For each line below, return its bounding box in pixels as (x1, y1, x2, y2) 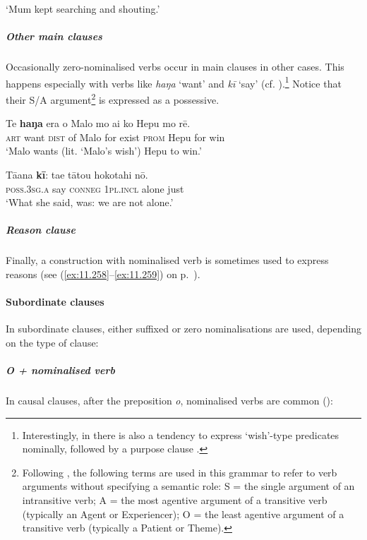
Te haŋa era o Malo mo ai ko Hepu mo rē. (6, 116, 191, 131)
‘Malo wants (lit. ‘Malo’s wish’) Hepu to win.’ (6, 143, 202, 158)
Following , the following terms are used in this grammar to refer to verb (22, 464, 337, 479)
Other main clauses (6, 29, 102, 44)
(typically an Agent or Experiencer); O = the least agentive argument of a (22, 506, 344, 521)
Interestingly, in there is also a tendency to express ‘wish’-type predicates (22, 427, 339, 442)
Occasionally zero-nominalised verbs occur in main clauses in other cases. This (6, 59, 344, 74)
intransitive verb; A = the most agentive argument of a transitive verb (22, 493, 327, 508)
